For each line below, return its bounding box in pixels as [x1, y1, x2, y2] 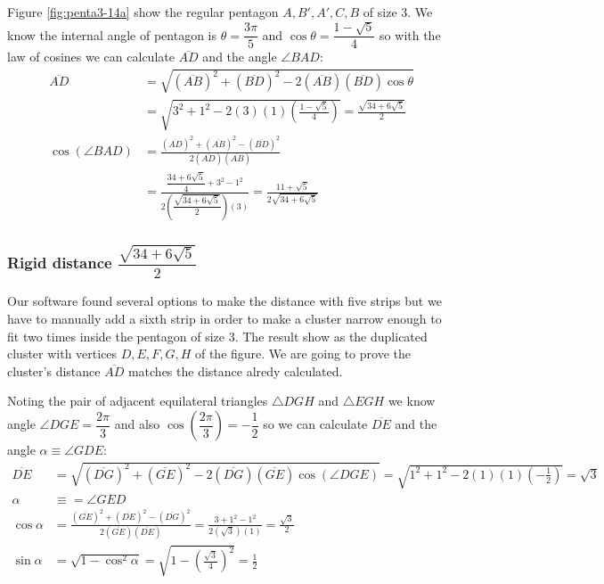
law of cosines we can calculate [7, 47, 175, 66]
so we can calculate [263, 415, 368, 433]
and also [114, 415, 160, 433]
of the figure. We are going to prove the [194, 344, 411, 363]
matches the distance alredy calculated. [127, 361, 343, 380]
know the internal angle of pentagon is [7, 25, 217, 44]
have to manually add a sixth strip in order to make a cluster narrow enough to [7, 309, 442, 328]
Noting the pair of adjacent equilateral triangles [7, 391, 268, 410]
